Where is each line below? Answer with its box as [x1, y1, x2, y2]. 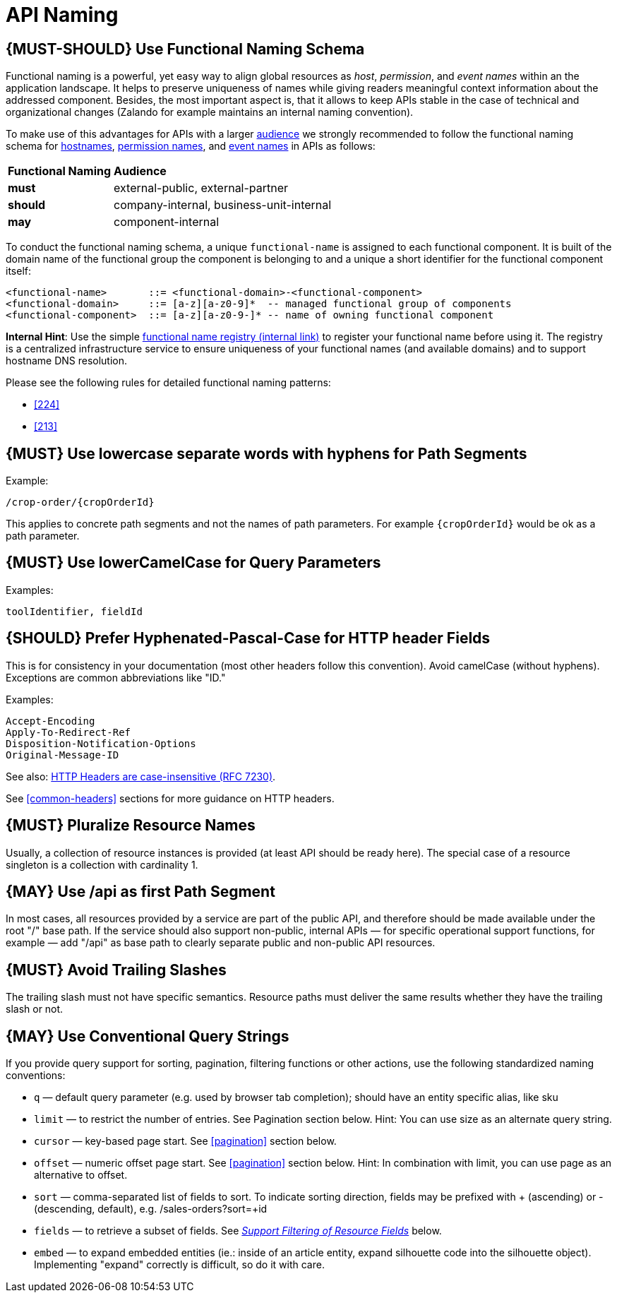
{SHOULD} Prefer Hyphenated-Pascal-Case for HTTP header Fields [6, 629, 491, 648]
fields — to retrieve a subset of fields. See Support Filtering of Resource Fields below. [34, 1225, 442, 1237]
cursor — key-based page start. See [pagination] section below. [34, 1135, 337, 1148]
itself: [6, 265, 31, 278]
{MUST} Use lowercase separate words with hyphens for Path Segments [6, 444, 527, 463]
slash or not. [6, 1003, 64, 1016]
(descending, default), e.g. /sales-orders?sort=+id [34, 1203, 268, 1215]
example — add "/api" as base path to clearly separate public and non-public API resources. [6, 936, 436, 949]
